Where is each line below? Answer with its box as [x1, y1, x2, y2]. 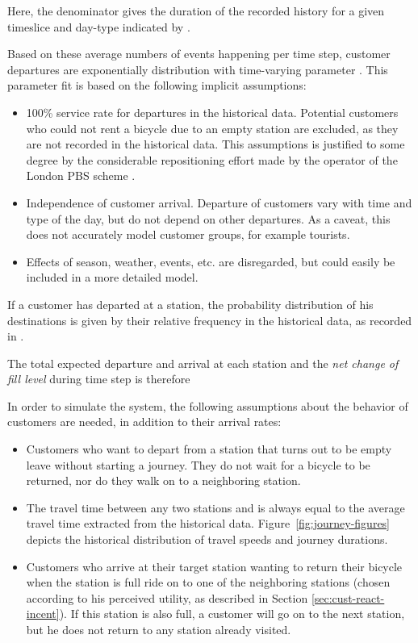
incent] [26, 605, 60, 622]
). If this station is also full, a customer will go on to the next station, [59, 605, 405, 622]
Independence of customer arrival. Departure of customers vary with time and [26, 194, 412, 211]
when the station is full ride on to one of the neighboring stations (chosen [26, 574, 391, 591]
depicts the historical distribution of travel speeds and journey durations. [26, 531, 388, 548]
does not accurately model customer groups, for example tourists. [26, 226, 350, 243]
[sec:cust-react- [311, 589, 385, 606]
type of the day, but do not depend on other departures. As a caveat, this [26, 210, 391, 227]
